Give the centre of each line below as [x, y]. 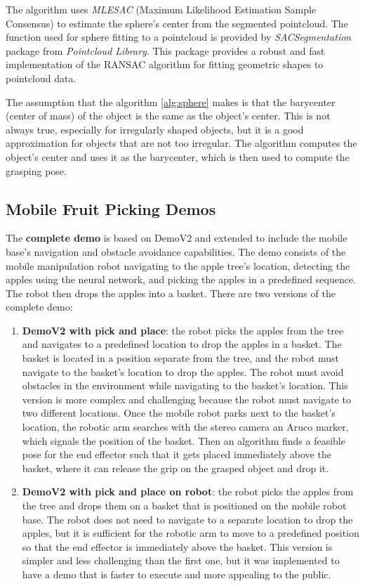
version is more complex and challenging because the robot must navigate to [187, 399]
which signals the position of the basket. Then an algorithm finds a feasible [184, 440]
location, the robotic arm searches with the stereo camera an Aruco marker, [185, 427]
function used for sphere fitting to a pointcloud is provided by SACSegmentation [179, 37]
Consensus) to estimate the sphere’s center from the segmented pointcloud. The [177, 23]
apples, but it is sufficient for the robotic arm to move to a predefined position [191, 533]
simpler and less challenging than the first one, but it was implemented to [181, 560]
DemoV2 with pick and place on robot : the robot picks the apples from [188, 491]
